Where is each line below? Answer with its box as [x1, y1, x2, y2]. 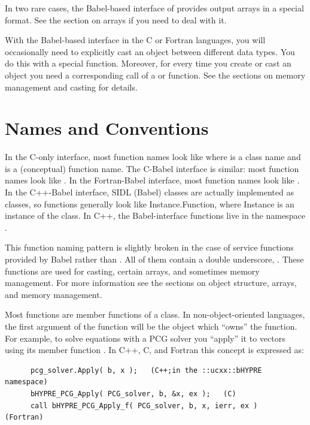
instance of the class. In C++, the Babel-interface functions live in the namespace [5, 209, 305, 222]
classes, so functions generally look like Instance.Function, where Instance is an [5, 197, 294, 210]
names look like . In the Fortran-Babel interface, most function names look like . [5, 174, 300, 186]
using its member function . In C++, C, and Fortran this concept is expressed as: [5, 343, 304, 356]
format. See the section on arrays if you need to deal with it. [5, 13, 227, 26]
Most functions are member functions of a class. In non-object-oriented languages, [5, 308, 305, 321]
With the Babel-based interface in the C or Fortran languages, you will [5, 34, 266, 46]
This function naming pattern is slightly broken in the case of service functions [5, 241, 294, 254]
